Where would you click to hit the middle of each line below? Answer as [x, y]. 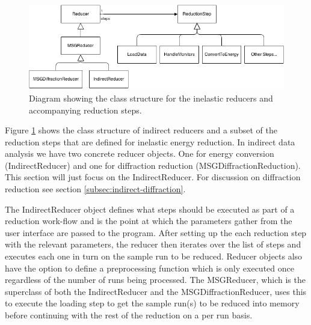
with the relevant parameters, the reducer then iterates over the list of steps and [153, 244]
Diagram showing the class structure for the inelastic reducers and [151, 98]
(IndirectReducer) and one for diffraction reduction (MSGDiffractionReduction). [153, 165]
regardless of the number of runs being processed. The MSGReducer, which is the [155, 280]
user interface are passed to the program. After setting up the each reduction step [156, 232]
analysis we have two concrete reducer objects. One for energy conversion [140, 153]
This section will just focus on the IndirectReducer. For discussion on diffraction [153, 177]
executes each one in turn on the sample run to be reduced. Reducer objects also [154, 256]
